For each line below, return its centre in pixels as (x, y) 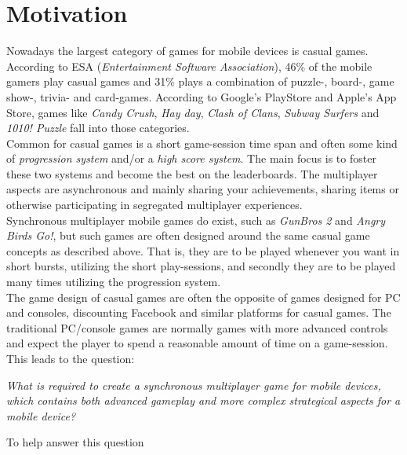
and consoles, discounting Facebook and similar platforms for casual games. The (199, 312)
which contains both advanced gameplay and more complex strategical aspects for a (203, 400)
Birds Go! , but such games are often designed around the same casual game (188, 235)
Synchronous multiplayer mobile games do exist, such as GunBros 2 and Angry (196, 220)
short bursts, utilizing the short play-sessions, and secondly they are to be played (201, 266)
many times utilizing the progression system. (114, 282)
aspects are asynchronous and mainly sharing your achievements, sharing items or (203, 189)
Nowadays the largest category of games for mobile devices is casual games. (187, 51)
